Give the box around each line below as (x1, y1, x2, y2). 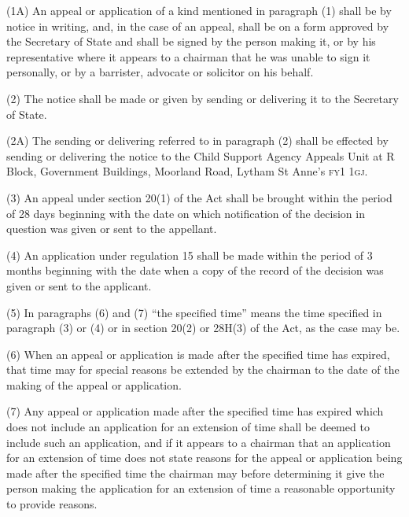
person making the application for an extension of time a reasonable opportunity (6, 480, 396, 497)
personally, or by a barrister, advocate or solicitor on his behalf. (6, 64, 314, 80)
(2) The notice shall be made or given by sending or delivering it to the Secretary (6, 90, 399, 106)
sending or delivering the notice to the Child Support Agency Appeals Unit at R (6, 147, 395, 164)
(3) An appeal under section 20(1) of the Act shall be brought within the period (6, 189, 392, 205)
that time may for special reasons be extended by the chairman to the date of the (6, 361, 400, 378)
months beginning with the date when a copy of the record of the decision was (6, 262, 384, 279)
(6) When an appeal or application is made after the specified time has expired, (6, 345, 390, 362)
